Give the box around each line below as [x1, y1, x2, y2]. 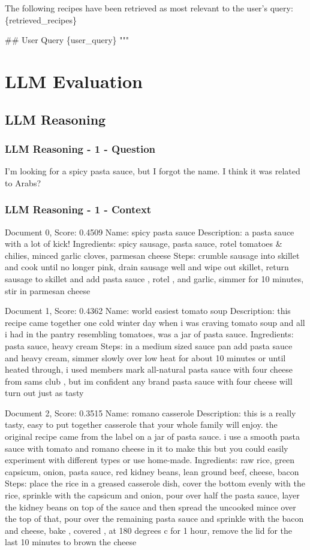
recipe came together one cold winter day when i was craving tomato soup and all [5, 316, 305, 328]
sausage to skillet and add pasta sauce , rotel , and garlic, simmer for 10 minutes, [5, 272, 304, 285]
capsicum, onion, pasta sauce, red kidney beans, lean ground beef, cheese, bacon [5, 465, 299, 478]
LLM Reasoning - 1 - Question [5, 141, 156, 156]
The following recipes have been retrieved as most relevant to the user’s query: [5, 2, 293, 14]
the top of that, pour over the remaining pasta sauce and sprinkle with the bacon [5, 512, 304, 525]
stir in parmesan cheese [5, 284, 91, 297]
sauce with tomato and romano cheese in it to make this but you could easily [5, 442, 288, 454]
